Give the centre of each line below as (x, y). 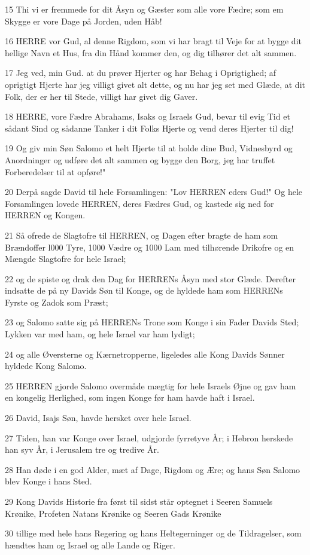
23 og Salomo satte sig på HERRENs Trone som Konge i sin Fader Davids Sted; (152, 322)
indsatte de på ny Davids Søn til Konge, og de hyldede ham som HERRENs (144, 290)
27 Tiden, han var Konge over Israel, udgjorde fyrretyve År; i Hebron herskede (149, 437)
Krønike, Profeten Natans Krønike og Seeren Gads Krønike (113, 513)
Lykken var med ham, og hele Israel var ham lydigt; (100, 334)
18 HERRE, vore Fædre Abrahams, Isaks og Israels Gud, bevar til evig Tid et (148, 116)
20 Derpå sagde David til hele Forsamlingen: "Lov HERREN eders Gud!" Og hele (154, 192)
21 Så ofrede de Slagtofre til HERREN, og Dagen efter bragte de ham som (142, 235)
